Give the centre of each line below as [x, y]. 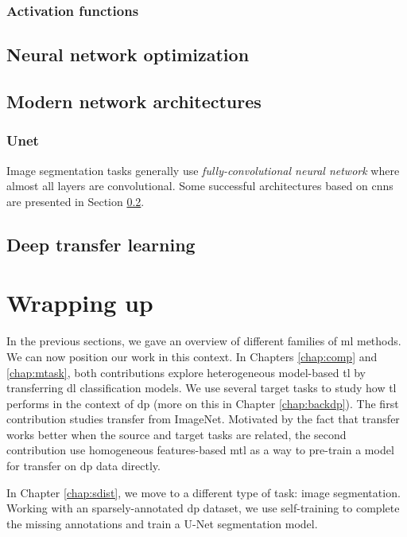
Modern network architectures [134, 101]
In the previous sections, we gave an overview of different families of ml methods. [204, 341]
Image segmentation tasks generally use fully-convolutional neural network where [203, 170]
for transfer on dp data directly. [83, 466]
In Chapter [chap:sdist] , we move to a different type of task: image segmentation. [203, 492]
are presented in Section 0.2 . [76, 201]
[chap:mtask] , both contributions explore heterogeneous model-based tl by [186, 372]
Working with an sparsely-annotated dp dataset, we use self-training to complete [203, 508]
